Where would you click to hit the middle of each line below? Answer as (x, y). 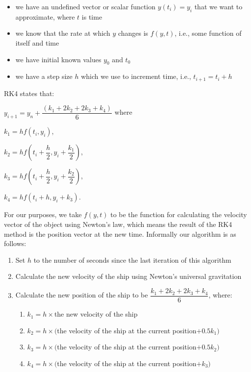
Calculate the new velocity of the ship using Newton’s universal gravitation (128, 276)
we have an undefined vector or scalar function (86, 6)
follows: (15, 243)
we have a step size (44, 76)
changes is (133, 33)
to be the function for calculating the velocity (179, 214)
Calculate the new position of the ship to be (82, 295)
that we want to (218, 6)
